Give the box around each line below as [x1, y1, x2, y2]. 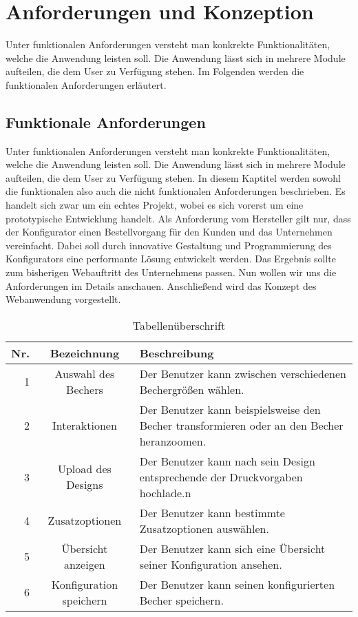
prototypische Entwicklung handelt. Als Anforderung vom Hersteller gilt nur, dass [6, 211, 351, 225]
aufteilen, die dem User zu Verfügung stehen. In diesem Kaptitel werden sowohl [6, 170, 341, 185]
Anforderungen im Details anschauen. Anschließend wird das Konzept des [6, 278, 317, 293]
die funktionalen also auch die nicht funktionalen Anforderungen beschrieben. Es [6, 184, 346, 198]
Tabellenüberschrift [132, 317, 226, 333]
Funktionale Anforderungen [6, 111, 206, 132]
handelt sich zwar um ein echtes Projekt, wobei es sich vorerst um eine [6, 198, 304, 212]
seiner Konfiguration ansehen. [139, 556, 282, 572]
